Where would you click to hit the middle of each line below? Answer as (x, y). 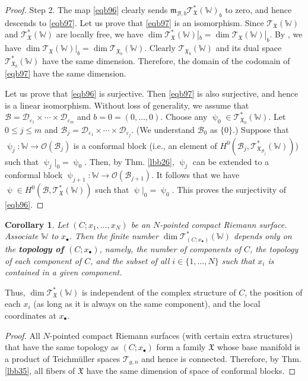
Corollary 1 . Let (37, 224)
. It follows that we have (196, 175)
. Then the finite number (114, 236)
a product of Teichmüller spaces (63, 358)
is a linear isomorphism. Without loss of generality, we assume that (127, 105)
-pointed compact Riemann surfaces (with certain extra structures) (171, 335)
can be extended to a (231, 161)
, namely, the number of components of (170, 248)
